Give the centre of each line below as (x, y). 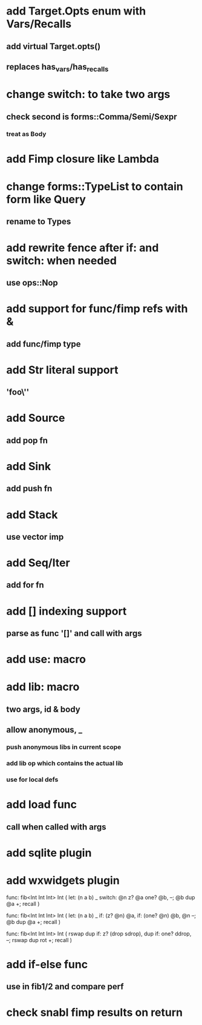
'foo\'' (18, 392)
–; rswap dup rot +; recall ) (39, 940)
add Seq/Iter (38, 563)
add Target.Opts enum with (76, 11)
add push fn (29, 489)
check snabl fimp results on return (95, 1013)
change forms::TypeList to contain (95, 187)
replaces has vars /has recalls (57, 68)
